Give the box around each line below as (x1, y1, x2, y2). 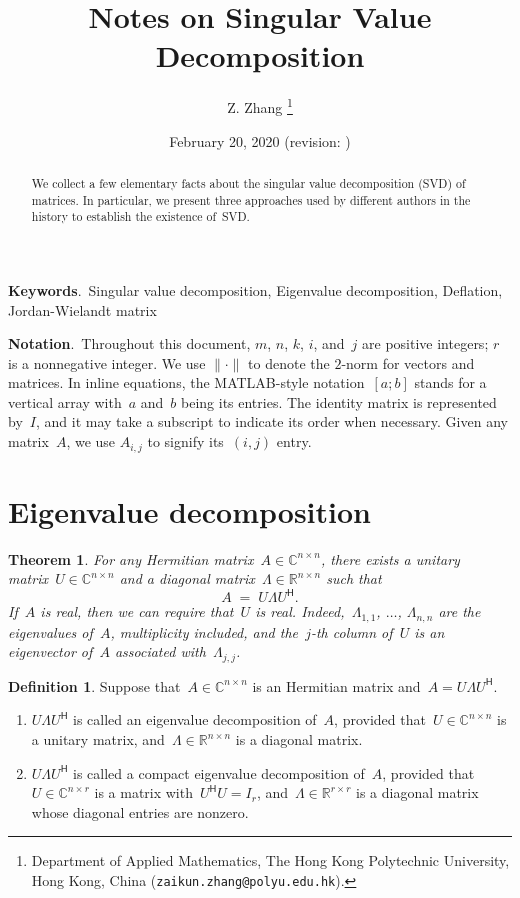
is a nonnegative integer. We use (8, 352, 206, 373)
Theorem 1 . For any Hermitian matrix (8, 548, 254, 569)
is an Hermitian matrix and (252, 675, 421, 696)
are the (438, 601, 481, 622)
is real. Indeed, (255, 601, 345, 622)
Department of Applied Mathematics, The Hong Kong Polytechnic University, (31, 850, 510, 871)
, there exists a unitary (321, 548, 460, 569)
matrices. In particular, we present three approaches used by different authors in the (31, 191, 471, 208)
